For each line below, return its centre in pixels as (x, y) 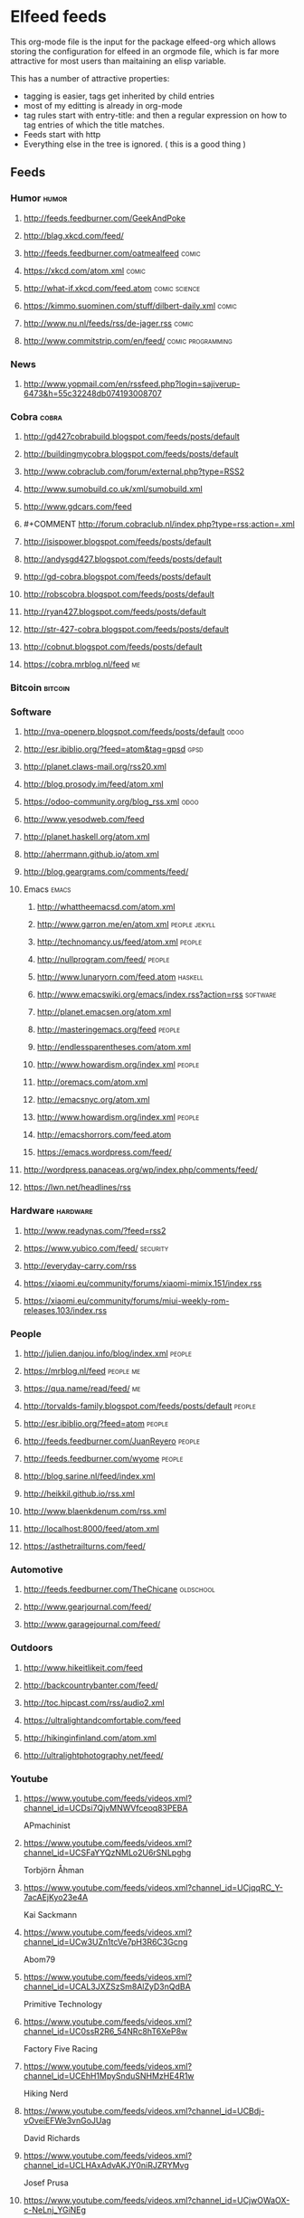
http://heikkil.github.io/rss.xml (79, 1493)
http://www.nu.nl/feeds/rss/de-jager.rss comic (108, 323)
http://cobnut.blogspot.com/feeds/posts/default (113, 647)
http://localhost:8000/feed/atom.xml (91, 1529)
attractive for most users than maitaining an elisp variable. (119, 61)
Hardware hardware (52, 1211)
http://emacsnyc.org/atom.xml (93, 1100)
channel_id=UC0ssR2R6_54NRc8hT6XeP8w (105, 2031)
